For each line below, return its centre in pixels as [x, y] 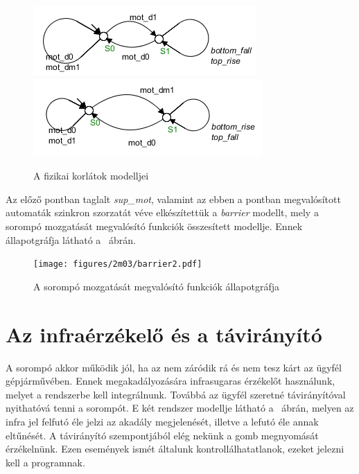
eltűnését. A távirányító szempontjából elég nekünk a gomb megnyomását [162, 435]
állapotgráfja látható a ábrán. [71, 239]
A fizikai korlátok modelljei [91, 176]
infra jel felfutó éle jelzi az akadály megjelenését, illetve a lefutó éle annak [162, 421]
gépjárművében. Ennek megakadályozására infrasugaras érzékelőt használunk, [170, 381]
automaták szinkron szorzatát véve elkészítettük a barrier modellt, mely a [162, 212]
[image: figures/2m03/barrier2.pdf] [118, 264]
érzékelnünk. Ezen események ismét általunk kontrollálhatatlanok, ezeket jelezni [175, 449]
